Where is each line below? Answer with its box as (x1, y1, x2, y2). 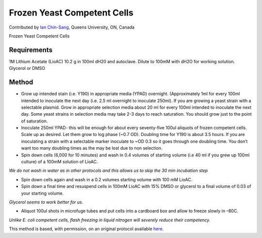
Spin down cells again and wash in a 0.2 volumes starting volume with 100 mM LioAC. (21, 176, 193, 182)
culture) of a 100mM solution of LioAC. (21, 159, 98, 165)
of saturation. (21, 118, 48, 124)
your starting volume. (21, 190, 64, 196)
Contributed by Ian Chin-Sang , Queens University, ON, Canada (9, 24, 135, 30)
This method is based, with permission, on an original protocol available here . (9, 226, 164, 232)
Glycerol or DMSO (9, 66, 46, 71)
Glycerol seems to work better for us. (9, 199, 83, 205)
